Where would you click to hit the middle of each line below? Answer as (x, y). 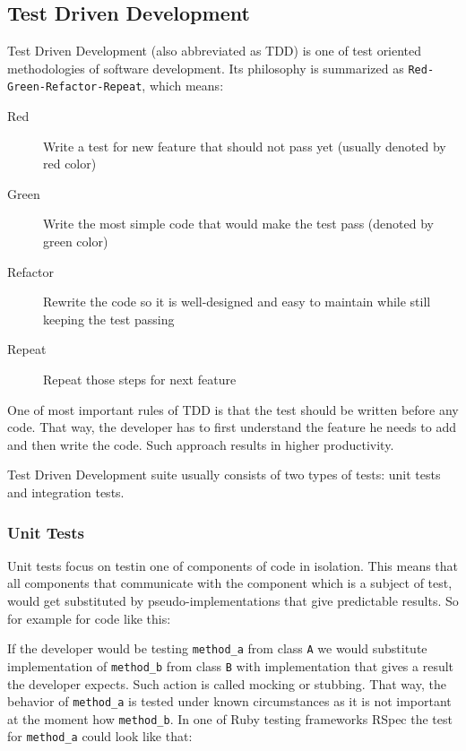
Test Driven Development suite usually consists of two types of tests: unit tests (224, 475)
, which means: (183, 86)
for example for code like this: (89, 618)
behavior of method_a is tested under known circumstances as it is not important (229, 701)
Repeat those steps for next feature (140, 380)
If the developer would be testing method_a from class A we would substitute (217, 648)
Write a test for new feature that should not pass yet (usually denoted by (245, 146)
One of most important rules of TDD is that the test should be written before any (233, 409)
